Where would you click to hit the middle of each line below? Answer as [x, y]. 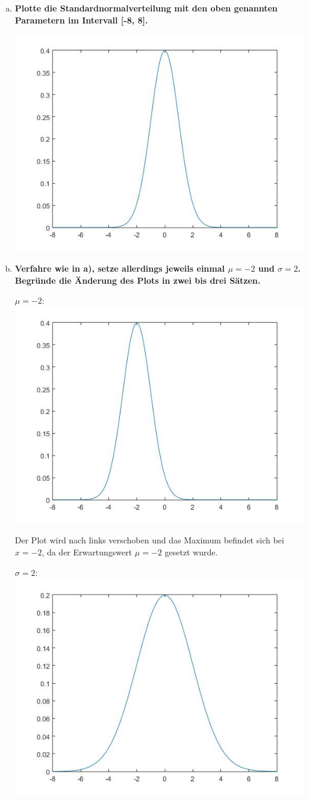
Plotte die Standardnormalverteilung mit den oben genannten [146, 8]
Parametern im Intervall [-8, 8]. [81, 20]
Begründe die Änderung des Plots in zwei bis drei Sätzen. [138, 280]
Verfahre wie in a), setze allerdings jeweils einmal [120, 268]
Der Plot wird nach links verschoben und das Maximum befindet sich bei [149, 540]
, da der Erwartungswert [87, 552]
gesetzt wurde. [191, 552]
